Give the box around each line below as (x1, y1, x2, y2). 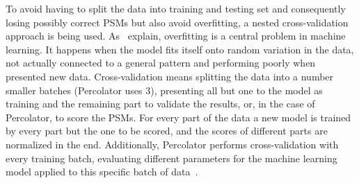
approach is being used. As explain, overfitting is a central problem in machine (6, 28, 346, 43)
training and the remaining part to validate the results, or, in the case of (6, 96, 315, 111)
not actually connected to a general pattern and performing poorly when (6, 55, 316, 70)
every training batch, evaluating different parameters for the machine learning (6, 150, 337, 165)
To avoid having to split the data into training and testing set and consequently (6, 1, 346, 15)
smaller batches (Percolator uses (6, 82, 143, 97)
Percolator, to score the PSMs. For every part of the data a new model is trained (6, 110, 351, 124)
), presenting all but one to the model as (150, 82, 323, 97)
